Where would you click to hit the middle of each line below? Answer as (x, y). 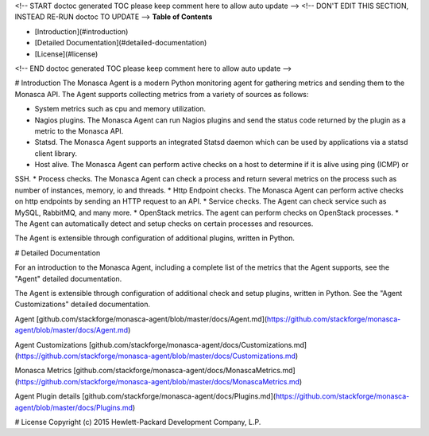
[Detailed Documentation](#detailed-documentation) (121, 43)
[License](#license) (66, 54)
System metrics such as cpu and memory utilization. (120, 109)
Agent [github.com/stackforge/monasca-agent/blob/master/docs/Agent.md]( (141, 319)
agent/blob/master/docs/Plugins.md (73, 407)
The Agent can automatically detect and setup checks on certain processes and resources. (164, 224)
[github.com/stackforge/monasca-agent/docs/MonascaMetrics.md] (184, 371)
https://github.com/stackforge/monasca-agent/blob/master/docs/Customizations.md (156, 356)
